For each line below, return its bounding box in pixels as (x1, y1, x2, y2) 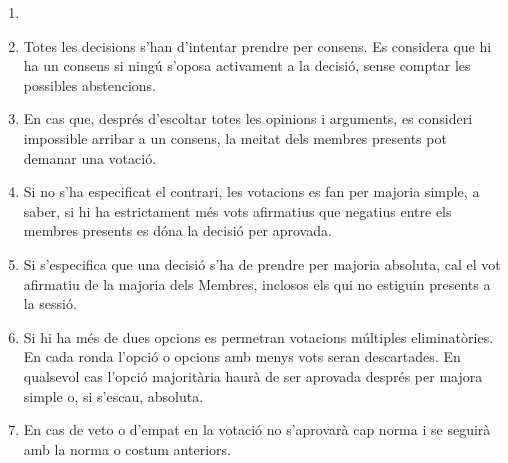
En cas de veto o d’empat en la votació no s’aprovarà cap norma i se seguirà (23, 419, 491, 440)
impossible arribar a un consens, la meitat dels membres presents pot (23, 127, 447, 148)
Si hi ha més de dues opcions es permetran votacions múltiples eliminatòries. (23, 326, 494, 347)
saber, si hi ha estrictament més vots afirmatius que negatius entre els (23, 200, 452, 221)
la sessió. (23, 293, 77, 314)
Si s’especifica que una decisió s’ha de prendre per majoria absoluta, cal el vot (23, 253, 501, 274)
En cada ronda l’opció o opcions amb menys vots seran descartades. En (23, 346, 461, 367)
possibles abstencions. (23, 74, 157, 95)
